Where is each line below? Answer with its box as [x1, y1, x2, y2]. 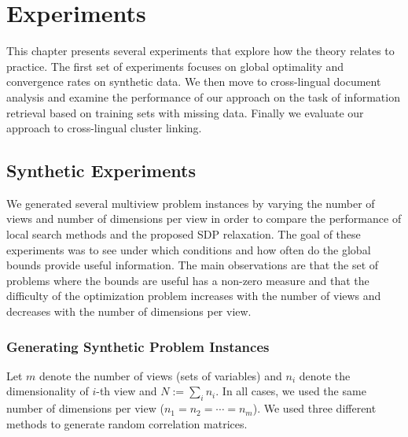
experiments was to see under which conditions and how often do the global [6, 241, 371, 257]
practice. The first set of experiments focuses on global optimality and [6, 57, 344, 74]
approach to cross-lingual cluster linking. [6, 120, 202, 136]
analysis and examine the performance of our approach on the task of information [6, 88, 400, 105]
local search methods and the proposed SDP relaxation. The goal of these [6, 226, 361, 243]
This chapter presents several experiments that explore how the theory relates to [6, 43, 395, 59]
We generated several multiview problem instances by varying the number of [6, 194, 375, 211]
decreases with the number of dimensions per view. [6, 303, 252, 320]
